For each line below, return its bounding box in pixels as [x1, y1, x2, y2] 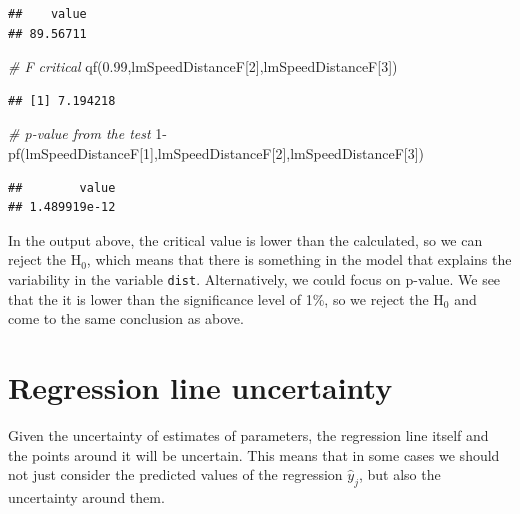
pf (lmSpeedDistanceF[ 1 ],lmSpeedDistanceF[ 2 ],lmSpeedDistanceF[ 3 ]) [8, 142, 425, 163]
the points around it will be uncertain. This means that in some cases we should [8, 444, 500, 465]
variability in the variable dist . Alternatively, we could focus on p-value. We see [8, 268, 501, 289]
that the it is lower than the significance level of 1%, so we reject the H [8, 288, 444, 309]
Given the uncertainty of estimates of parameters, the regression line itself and [8, 424, 489, 445]
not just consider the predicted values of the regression [8, 464, 343, 485]
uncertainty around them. [8, 486, 165, 507]
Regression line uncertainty [8, 366, 393, 407]
